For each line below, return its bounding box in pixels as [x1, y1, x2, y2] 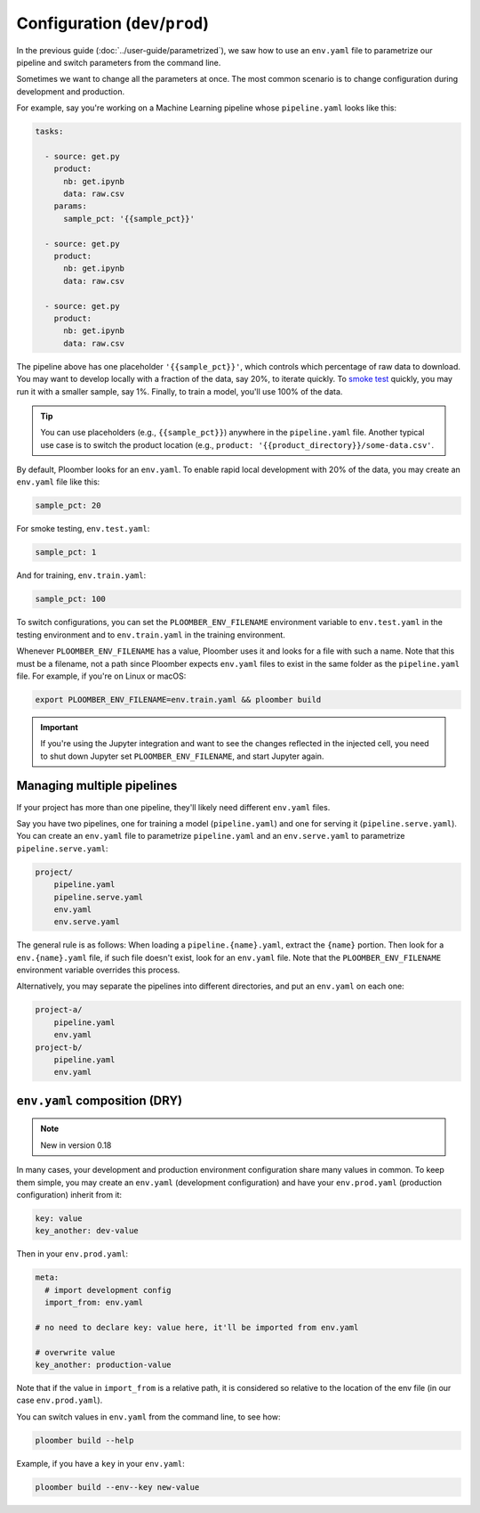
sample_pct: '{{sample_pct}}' [63, 214, 196, 224]
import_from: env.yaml [44, 1297, 144, 1308]
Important [40, 721, 79, 732]
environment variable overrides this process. [16, 964, 180, 975]
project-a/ [35, 1005, 83, 1015]
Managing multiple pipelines [16, 778, 178, 793]
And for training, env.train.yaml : [16, 570, 147, 581]
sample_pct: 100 [35, 594, 107, 605]
